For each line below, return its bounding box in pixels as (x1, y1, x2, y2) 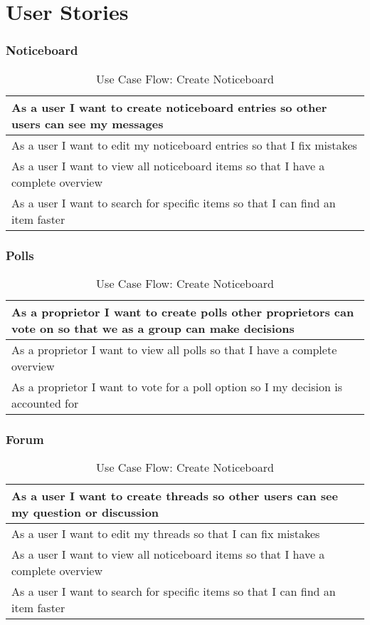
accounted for (11, 394, 79, 411)
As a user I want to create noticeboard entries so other (11, 98, 327, 115)
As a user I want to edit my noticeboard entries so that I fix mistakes (11, 136, 357, 153)
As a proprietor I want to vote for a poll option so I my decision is (11, 378, 342, 395)
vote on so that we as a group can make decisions (11, 319, 295, 336)
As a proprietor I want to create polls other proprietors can (11, 303, 354, 320)
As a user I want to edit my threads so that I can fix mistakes (11, 525, 320, 542)
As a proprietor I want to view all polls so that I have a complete (11, 341, 337, 358)
